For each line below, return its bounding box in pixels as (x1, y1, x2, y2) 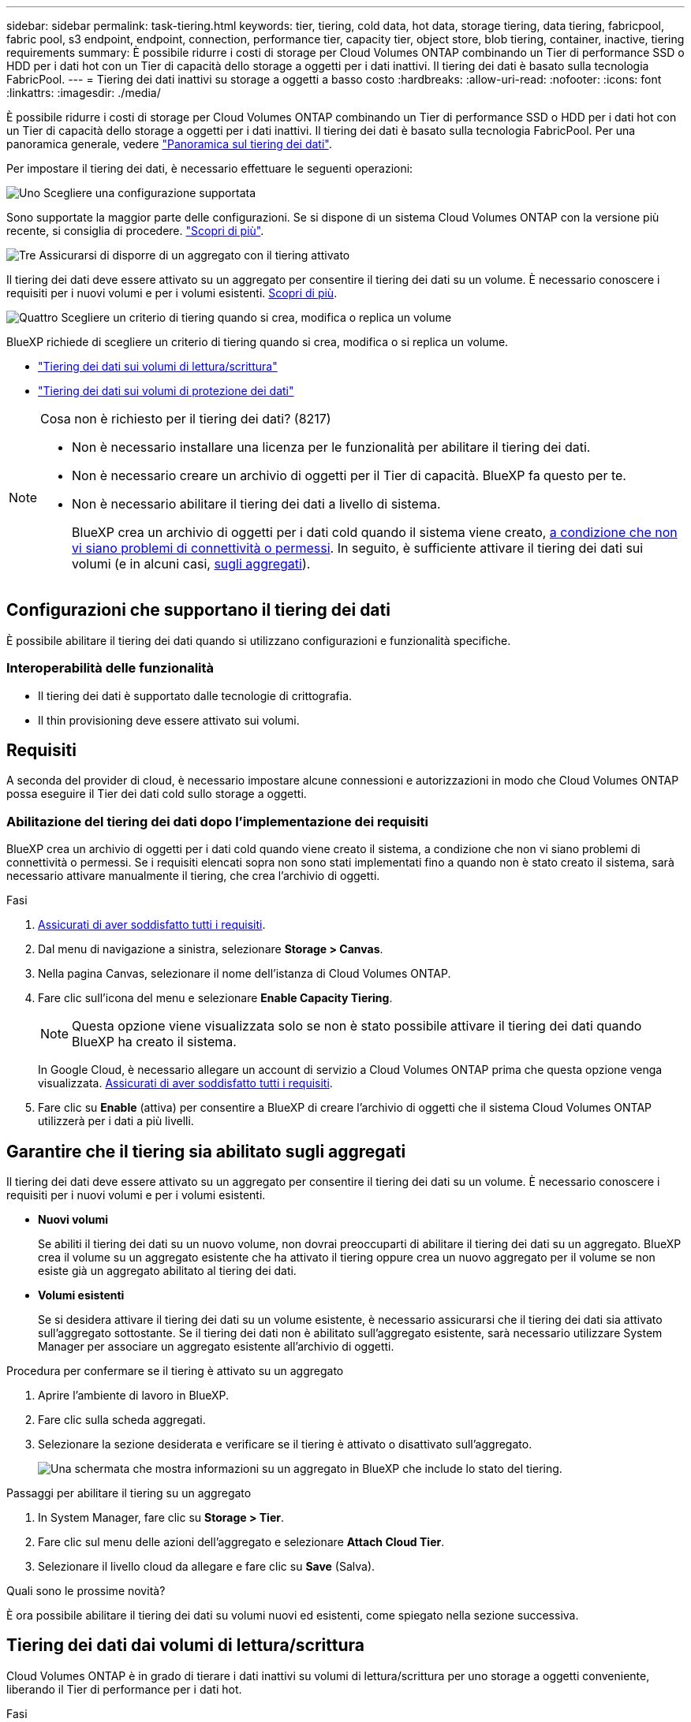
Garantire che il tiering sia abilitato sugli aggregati (6, 1141, 406, 1161)
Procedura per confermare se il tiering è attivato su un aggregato (6, 1364, 344, 1378)
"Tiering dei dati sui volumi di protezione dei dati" (38, 384, 294, 397)
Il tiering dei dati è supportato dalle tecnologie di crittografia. (38, 688, 353, 703)
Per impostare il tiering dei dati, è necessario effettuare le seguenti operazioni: (6, 162, 413, 175)
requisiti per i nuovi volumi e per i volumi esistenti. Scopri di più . (6, 286, 338, 300)
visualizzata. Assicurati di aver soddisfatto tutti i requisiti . (38, 1076, 333, 1090)
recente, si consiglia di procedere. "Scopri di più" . (6, 224, 264, 237)
